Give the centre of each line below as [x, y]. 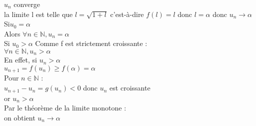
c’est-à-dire [127, 14]
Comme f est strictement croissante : [91, 43]
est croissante [130, 88]
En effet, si [20, 60]
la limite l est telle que [38, 14]
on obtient [20, 117]
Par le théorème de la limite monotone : [65, 108]
